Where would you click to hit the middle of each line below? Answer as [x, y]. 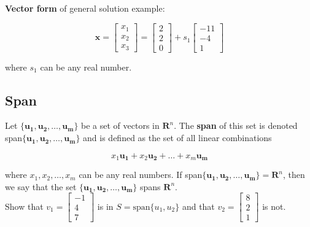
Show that [24, 206]
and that [198, 206]
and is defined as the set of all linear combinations [177, 138]
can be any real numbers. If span [141, 175]
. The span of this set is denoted [236, 125]
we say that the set [41, 186]
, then [294, 175]
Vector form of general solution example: [85, 8]
